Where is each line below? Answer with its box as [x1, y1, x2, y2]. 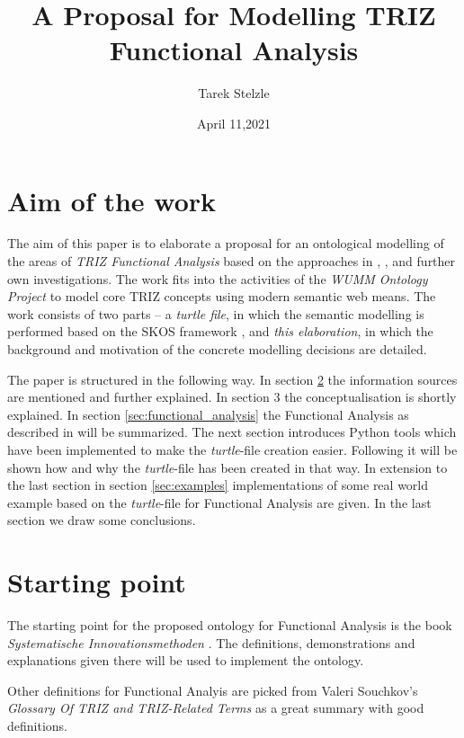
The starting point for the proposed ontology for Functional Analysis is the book [7, 616, 452, 635]
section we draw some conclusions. [7, 511, 196, 529]
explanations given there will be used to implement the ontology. [7, 651, 364, 670]
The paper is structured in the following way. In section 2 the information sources [7, 369, 458, 388]
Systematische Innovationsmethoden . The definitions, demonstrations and [7, 633, 415, 652]
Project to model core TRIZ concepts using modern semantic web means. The [7, 287, 436, 306]
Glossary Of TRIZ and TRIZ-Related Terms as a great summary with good [7, 698, 424, 717]
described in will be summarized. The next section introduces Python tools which [7, 422, 457, 441]
